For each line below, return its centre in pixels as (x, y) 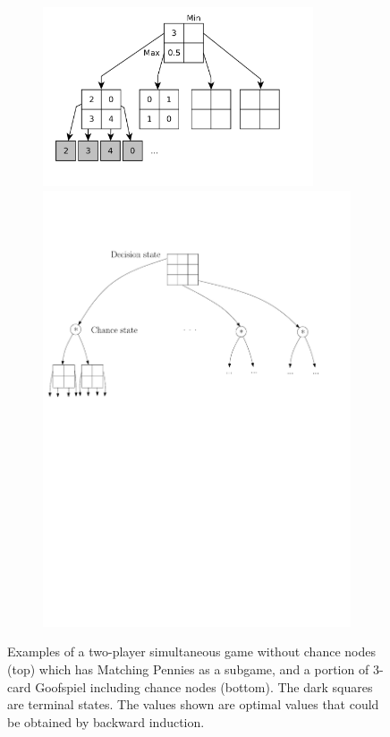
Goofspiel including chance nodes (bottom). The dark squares (204, 686)
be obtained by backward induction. (106, 721)
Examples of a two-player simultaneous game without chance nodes (191, 651)
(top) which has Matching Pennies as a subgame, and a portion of (188, 668)
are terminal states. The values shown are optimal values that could (193, 704)
